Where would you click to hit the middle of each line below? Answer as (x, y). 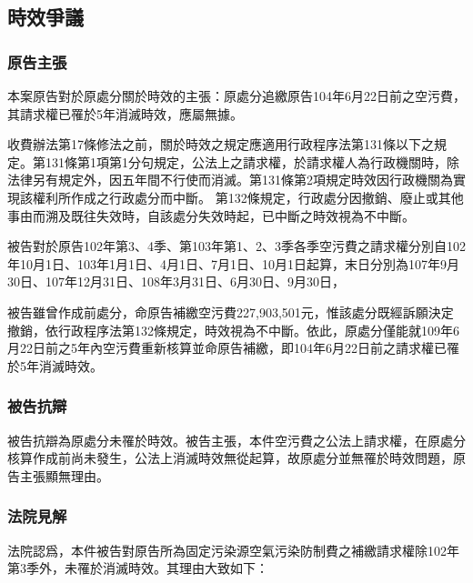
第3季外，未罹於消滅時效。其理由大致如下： (138, 568)
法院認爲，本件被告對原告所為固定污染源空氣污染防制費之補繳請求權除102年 (233, 550)
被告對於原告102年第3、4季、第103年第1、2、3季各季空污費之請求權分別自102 (236, 246)
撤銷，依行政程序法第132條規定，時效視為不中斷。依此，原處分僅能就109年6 (233, 330)
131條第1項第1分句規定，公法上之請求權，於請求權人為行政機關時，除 (252, 161)
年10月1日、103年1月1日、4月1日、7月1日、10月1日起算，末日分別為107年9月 (233, 263)
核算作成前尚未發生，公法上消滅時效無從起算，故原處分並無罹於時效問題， (230, 458)
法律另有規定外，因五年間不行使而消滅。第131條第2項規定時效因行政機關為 (230, 180)
